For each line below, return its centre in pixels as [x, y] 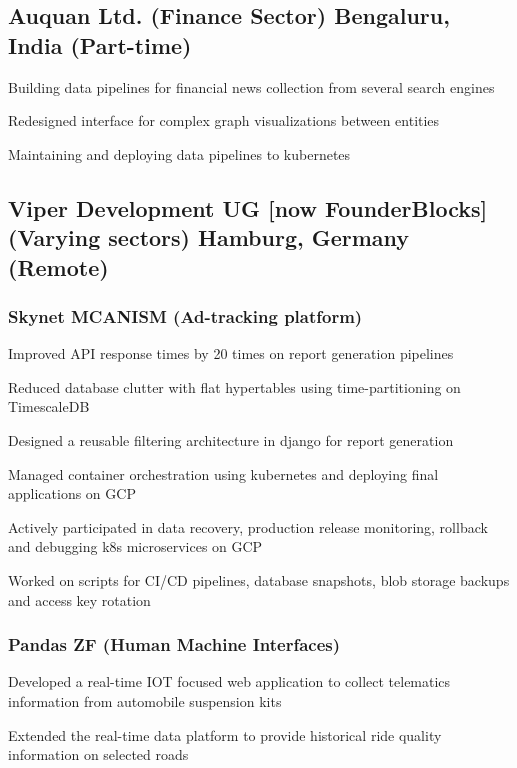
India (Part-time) [100, 44]
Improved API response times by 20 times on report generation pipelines [231, 353]
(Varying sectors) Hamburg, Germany [209, 237]
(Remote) [58, 266]
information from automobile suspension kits [145, 700]
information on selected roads [98, 754]
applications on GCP [72, 493]
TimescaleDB [49, 406]
